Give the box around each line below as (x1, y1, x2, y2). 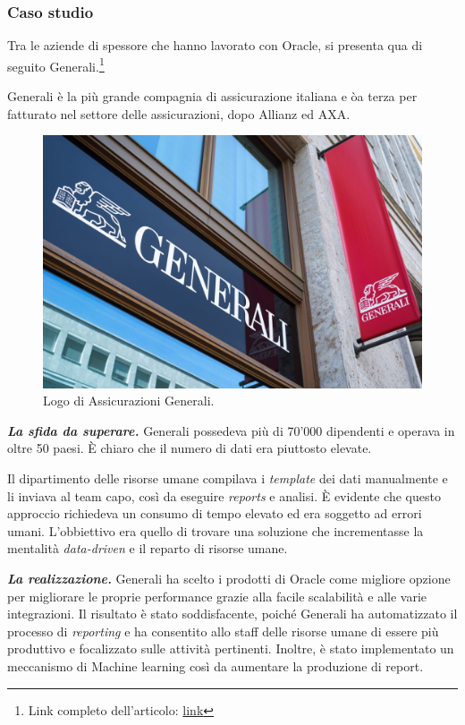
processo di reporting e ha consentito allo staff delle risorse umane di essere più (7, 621, 439, 640)
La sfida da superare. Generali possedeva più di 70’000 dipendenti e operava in (7, 421, 455, 439)
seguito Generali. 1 (7, 54, 105, 75)
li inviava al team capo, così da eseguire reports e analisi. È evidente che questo (7, 486, 441, 505)
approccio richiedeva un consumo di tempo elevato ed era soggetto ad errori (7, 504, 422, 523)
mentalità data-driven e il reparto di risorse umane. (7, 539, 288, 558)
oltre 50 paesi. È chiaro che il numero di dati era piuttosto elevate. (7, 439, 372, 457)
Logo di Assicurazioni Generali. (43, 391, 215, 410)
